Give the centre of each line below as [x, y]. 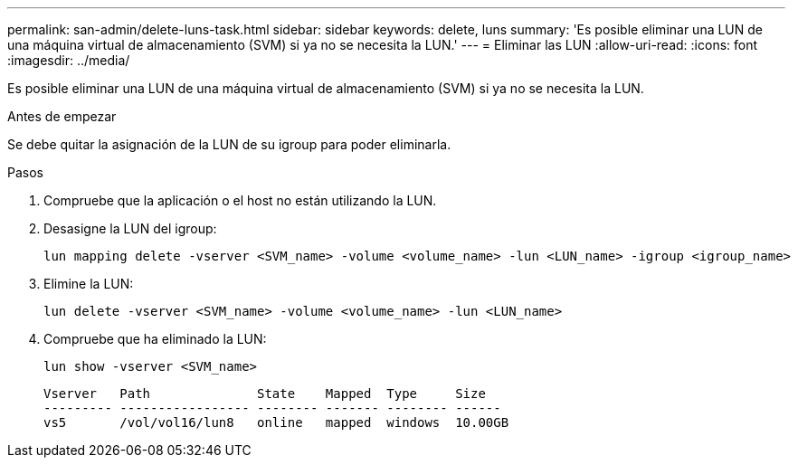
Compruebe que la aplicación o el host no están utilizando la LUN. [240, 200]
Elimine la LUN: [89, 284]
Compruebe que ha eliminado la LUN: [155, 339]
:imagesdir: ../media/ [69, 60]
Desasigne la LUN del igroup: [130, 228]
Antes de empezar [62, 116]
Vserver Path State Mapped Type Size [265, 394]
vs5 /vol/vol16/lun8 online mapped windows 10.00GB [276, 422]
